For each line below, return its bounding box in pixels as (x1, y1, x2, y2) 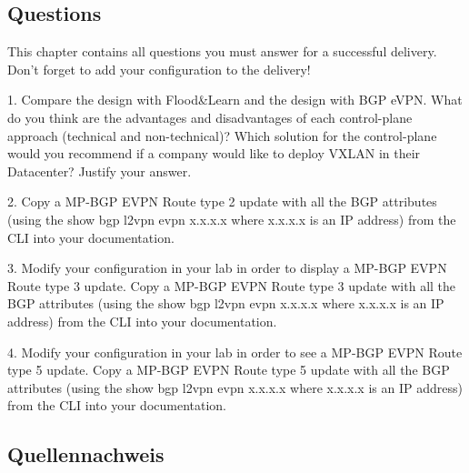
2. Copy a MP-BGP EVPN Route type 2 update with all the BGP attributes (7, 192, 437, 211)
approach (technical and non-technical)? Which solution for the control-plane (7, 126, 437, 145)
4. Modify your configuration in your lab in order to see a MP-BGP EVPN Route (7, 342, 463, 361)
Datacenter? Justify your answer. (7, 161, 192, 180)
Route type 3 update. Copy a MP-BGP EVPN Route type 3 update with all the (7, 276, 456, 295)
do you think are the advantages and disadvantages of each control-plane (7, 107, 413, 126)
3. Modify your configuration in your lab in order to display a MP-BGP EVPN (7, 258, 447, 277)
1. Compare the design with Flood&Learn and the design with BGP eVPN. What (7, 90, 463, 109)
